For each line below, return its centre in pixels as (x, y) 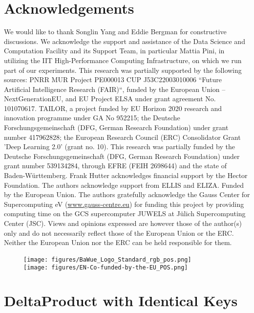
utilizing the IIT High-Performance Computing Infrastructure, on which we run (123, 60)
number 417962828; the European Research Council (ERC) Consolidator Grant (122, 137)
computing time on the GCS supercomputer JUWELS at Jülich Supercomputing (125, 213)
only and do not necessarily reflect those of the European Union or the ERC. (119, 233)
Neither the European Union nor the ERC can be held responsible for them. (118, 242)
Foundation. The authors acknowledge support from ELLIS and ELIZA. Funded (124, 185)
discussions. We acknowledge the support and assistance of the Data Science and (125, 41)
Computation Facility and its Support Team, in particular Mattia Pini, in (114, 51)
